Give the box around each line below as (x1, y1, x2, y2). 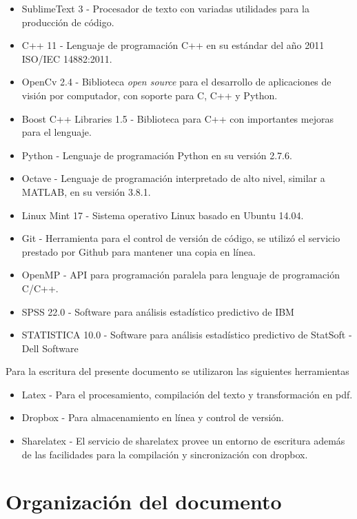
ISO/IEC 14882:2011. (21, 51, 112, 65)
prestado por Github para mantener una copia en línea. (21, 244, 256, 258)
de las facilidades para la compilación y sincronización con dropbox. (21, 447, 308, 461)
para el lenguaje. (21, 125, 92, 139)
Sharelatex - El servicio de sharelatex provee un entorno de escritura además (21, 434, 345, 448)
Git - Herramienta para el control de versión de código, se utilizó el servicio (21, 231, 340, 245)
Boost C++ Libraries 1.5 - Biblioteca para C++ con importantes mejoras (21, 111, 334, 125)
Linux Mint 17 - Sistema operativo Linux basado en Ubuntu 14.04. (21, 207, 304, 222)
